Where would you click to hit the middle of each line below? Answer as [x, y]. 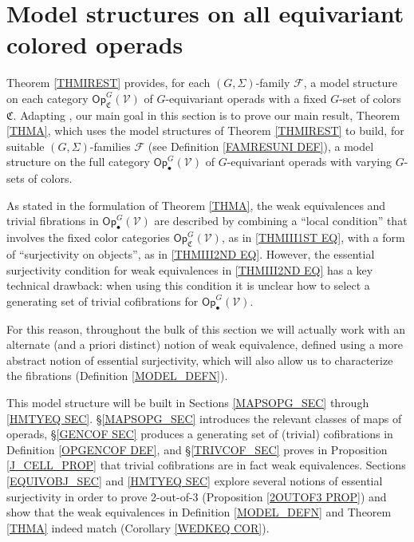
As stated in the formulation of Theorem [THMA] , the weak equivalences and [196, 205]
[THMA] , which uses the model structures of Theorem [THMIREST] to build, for [205, 131]
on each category [47, 98]
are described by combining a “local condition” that [281, 221]
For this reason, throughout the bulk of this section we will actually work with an [206, 328]
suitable [26, 146]
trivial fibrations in [53, 221]
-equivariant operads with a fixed [246, 98]
